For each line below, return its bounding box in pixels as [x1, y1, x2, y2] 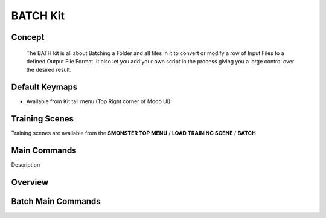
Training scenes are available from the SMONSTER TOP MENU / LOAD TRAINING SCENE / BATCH [11, 130, 256, 137]
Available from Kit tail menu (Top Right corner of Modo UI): [26, 98, 172, 105]
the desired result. [26, 66, 72, 74]
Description [11, 161, 40, 168]
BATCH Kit [11, 9, 65, 22]
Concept [11, 32, 45, 42]
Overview [11, 177, 49, 187]
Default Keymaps [11, 82, 78, 92]
